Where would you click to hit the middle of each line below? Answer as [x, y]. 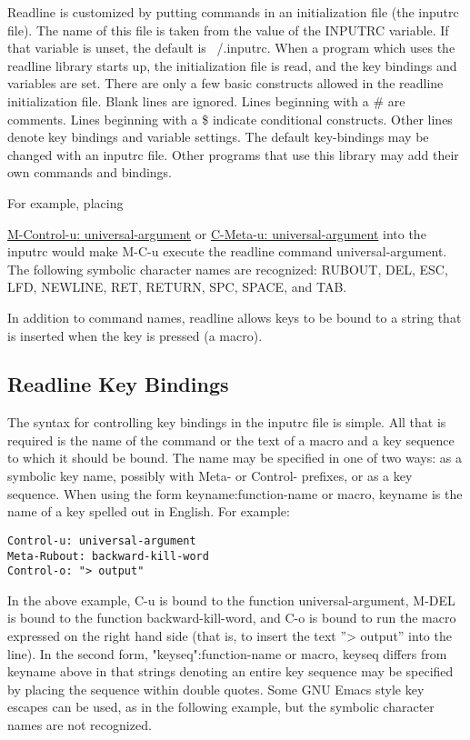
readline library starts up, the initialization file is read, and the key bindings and [232, 65]
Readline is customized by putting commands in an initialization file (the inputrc [233, 12]
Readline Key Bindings [118, 384]
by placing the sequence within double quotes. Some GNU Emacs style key [216, 689]
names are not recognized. [80, 724]
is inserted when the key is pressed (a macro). [135, 335]
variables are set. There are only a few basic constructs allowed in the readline [225, 83]
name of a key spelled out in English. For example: [149, 511]
